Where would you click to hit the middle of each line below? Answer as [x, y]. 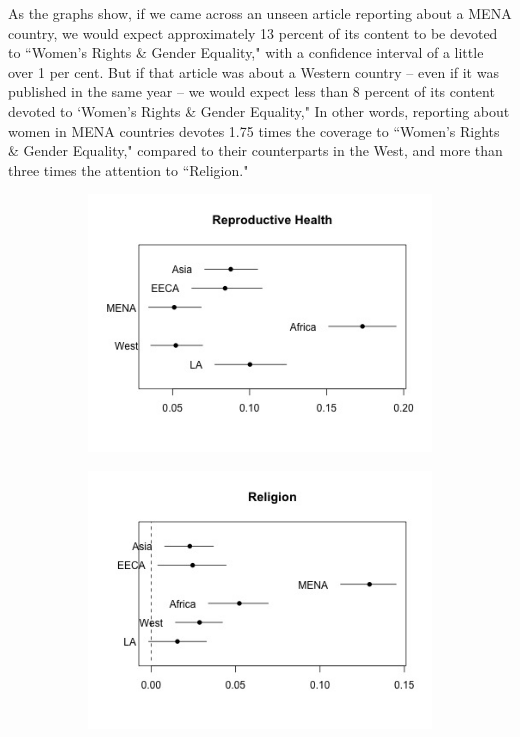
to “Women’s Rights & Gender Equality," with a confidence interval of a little [246, 52]
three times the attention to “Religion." [128, 169]
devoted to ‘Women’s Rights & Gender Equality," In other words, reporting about [259, 110]
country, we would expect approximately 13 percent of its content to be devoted [253, 32]
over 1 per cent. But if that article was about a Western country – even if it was [253, 71]
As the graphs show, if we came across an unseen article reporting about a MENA [260, 13]
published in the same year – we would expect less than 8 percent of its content [251, 91]
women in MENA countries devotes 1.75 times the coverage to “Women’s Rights [254, 130]
